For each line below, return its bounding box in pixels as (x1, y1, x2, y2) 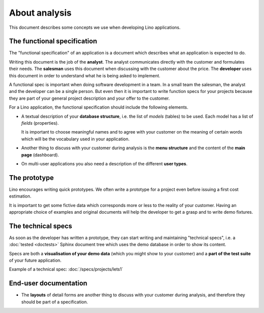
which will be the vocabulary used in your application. (21, 136, 130, 142)
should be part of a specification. (21, 299, 88, 305)
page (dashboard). (21, 152, 59, 157)
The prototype (9, 174, 54, 182)
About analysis (9, 7, 72, 18)
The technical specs (9, 222, 72, 230)
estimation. (9, 193, 32, 199)
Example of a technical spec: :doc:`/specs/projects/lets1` (9, 267, 123, 272)
